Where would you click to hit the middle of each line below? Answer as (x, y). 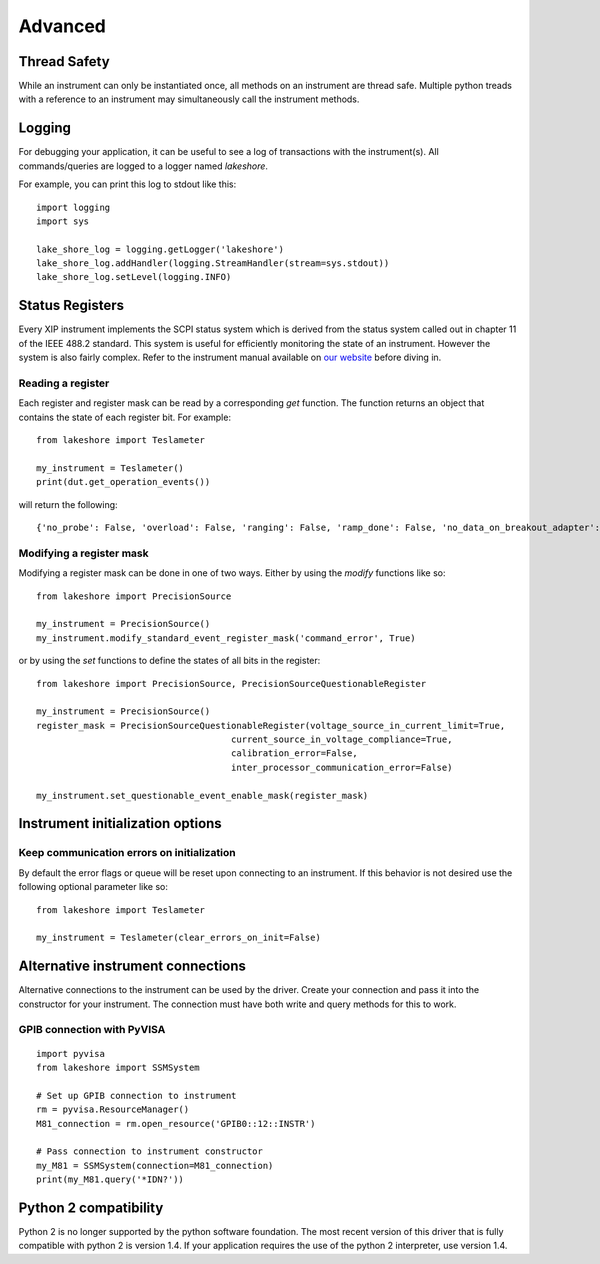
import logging (73, 207)
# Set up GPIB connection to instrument (136, 1095)
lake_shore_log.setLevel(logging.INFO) (134, 277)
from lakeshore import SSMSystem (118, 1068)
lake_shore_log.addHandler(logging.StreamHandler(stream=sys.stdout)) (213, 263)
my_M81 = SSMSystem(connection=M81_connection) (155, 1165)
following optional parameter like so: (93, 887)
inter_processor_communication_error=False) (341, 767)
